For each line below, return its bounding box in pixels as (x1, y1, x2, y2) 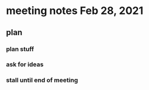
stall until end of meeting (6, 76, 78, 84)
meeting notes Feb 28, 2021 (6, 4, 144, 18)
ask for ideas (6, 60, 44, 68)
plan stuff (6, 45, 34, 53)
